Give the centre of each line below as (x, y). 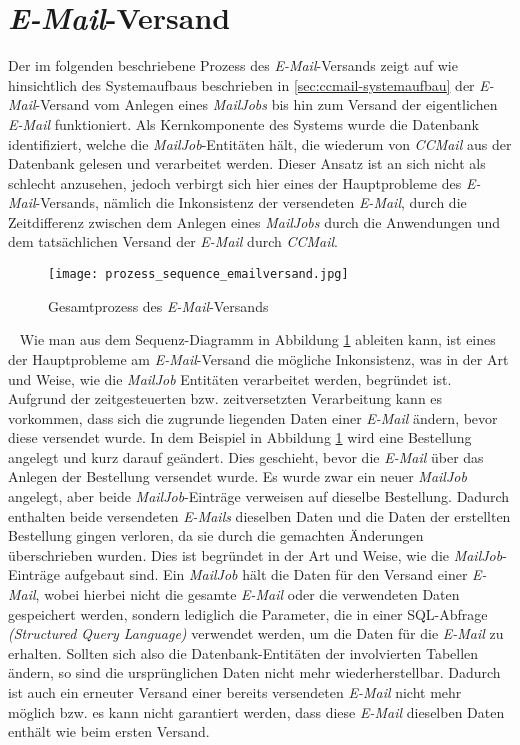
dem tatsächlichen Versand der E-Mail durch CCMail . (173, 241)
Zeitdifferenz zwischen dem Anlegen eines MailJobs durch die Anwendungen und (254, 221)
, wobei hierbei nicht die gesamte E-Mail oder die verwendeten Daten (247, 594)
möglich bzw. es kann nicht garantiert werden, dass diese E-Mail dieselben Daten (256, 711)
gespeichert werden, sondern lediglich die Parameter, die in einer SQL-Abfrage (248, 613)
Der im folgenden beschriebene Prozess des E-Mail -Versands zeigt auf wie (233, 65)
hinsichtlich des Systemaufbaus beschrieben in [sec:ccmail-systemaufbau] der (241, 84)
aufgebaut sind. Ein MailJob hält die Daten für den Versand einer (266, 574)
